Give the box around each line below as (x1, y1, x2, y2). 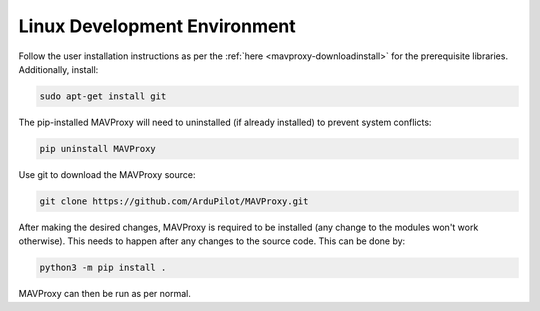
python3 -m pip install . (39, 262, 167, 274)
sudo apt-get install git (39, 90, 167, 102)
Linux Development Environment (18, 15, 297, 37)
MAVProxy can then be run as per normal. (18, 288, 192, 300)
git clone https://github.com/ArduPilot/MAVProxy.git (39, 195, 309, 207)
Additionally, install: (18, 63, 99, 75)
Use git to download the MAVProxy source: (18, 168, 196, 180)
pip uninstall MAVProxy (39, 143, 157, 154)
